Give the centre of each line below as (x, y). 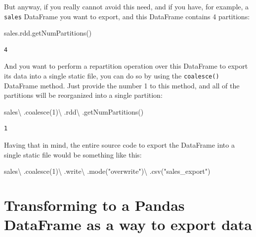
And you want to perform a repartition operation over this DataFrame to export (126, 66)
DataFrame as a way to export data (128, 224)
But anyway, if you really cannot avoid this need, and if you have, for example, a (127, 6)
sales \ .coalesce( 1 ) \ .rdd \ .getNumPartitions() (74, 111)
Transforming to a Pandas (94, 205)
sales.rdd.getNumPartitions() (48, 33)
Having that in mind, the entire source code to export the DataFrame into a (119, 145)
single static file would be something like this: (73, 154)
